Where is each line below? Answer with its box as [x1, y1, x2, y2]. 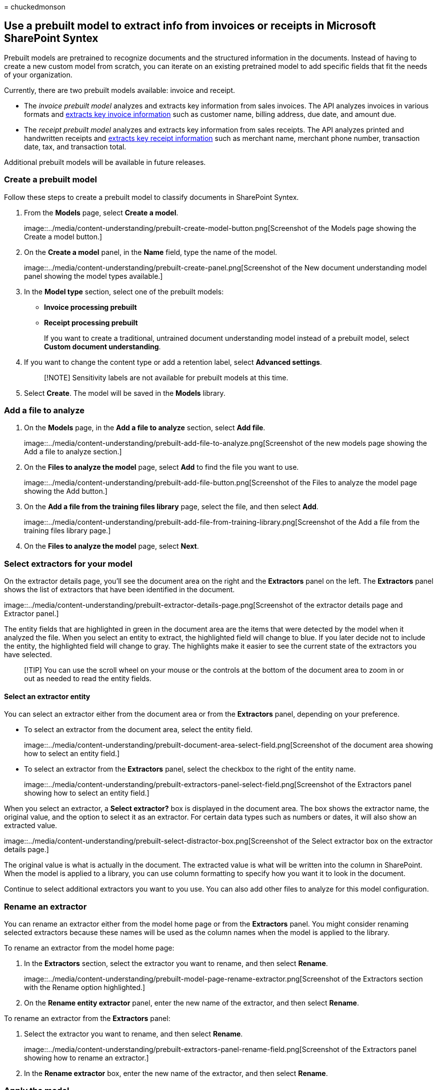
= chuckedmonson [4, 2, 65, 11]
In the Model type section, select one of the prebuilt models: [24, 287, 224, 296]
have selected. [4, 650, 52, 659]
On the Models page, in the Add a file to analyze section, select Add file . [24, 423, 265, 432]
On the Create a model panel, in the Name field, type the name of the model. [24, 247, 277, 256]
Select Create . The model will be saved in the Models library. [24, 388, 225, 397]
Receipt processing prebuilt [44, 318, 138, 327]
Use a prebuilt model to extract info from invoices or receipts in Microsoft [4, 19, 376, 32]
